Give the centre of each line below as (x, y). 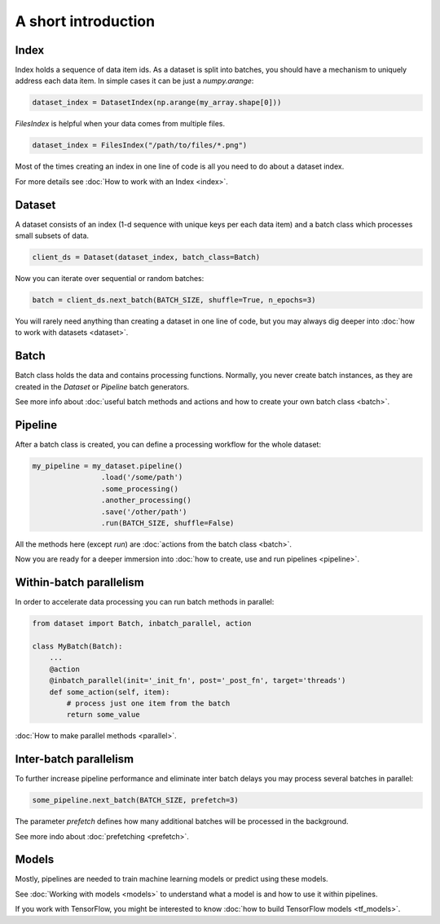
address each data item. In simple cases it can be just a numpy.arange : (134, 81)
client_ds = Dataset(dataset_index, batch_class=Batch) (146, 257)
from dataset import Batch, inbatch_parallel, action (142, 624)
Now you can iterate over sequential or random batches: (110, 279)
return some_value (103, 715)
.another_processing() (146, 500)
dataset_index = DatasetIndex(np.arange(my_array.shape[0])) (157, 103)
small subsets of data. (52, 235)
